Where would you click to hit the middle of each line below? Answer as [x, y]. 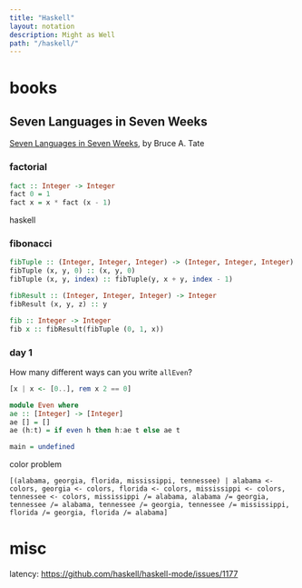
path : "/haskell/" [44, 43]
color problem [35, 464]
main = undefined [42, 447]
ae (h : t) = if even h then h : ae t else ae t [95, 431]
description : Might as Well [63, 35]
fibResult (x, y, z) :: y [58, 304]
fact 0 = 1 [30, 194]
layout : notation [42, 26]
